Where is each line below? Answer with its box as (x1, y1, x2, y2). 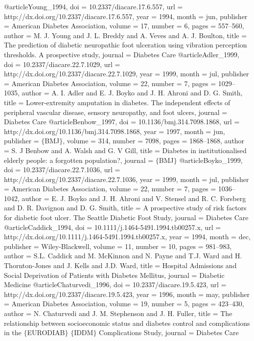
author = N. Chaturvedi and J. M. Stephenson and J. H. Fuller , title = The (4, 308, 232, 318)
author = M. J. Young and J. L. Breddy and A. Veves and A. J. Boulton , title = (4, 30, 247, 40)
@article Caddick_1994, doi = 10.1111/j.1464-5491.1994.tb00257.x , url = (4, 222, 221, 232)
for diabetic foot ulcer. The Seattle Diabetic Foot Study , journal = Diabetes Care (4, 212, 249, 223)
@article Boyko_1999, (179, 155, 243, 165)
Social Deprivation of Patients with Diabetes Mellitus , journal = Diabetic (4, 270, 225, 280)
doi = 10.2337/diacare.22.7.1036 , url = (4, 164, 120, 175)
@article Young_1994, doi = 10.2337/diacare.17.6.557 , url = (4, 1, 183, 11)
